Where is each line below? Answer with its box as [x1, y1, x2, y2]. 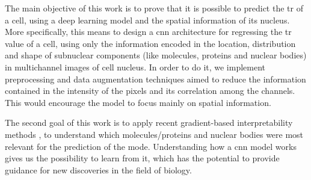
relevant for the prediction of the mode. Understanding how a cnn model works [5, 140, 297, 152]
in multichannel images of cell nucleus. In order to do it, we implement [5, 60, 266, 73]
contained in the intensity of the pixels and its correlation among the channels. [5, 84, 295, 97]
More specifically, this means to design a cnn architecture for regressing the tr [5, 25, 292, 38]
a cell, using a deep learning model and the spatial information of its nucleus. [5, 13, 290, 26]
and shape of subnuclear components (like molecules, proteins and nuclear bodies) [5, 49, 307, 61]
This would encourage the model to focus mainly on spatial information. [5, 96, 271, 108]
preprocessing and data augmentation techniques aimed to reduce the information [5, 72, 306, 85]
